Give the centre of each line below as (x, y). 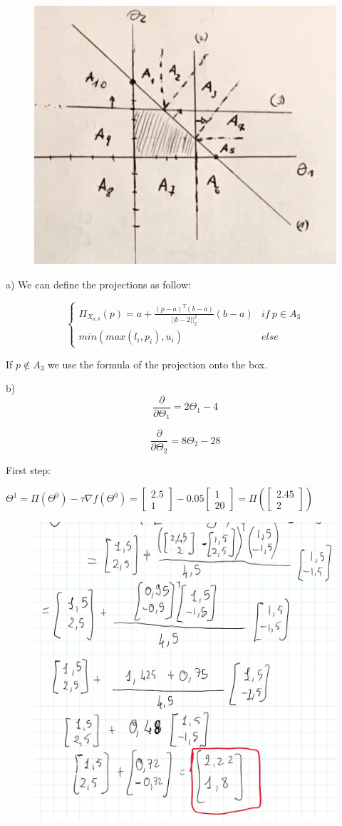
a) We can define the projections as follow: (98, 284)
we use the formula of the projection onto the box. (157, 364)
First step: (28, 469)
